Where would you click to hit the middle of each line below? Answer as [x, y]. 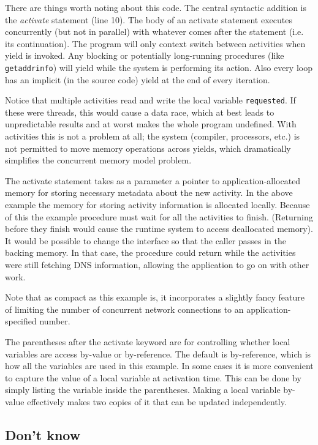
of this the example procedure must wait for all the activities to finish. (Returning [159, 216]
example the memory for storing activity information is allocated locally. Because [157, 205]
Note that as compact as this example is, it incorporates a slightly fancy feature [155, 297]
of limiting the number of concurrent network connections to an [124, 309]
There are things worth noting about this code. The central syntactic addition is [156, 7]
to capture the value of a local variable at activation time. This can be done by [153, 377]
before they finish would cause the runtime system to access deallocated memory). [159, 229]
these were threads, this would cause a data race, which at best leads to [140, 112]
